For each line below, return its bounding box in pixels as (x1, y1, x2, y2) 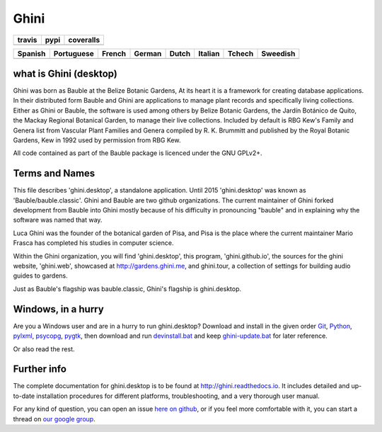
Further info (13, 363, 67, 375)
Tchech (227, 48, 254, 58)
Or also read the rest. (13, 344, 75, 353)
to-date (13, 392, 35, 400)
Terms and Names (13, 167, 95, 180)
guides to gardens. (13, 271, 69, 280)
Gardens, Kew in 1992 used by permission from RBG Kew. (13, 136, 181, 144)
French (101, 48, 127, 58)
